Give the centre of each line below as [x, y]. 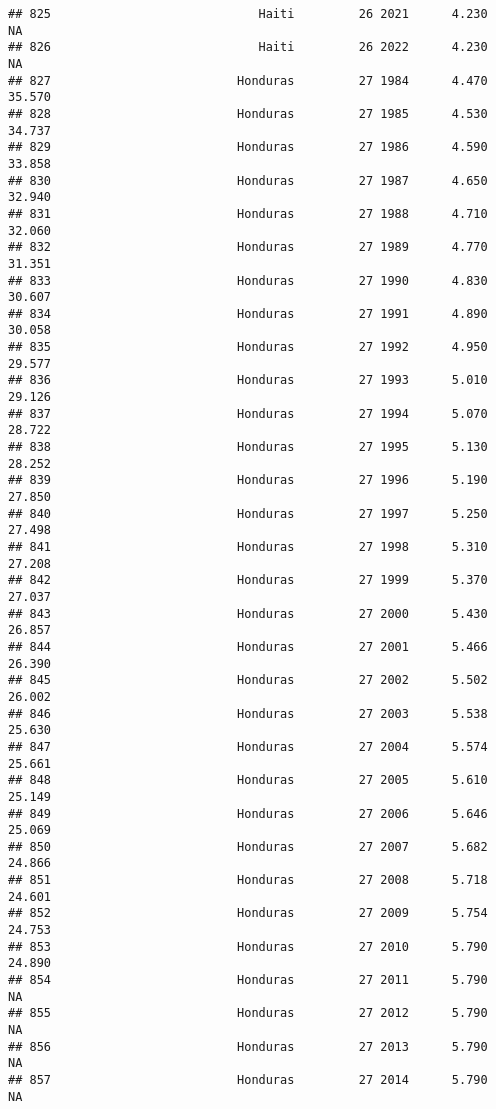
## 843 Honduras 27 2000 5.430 [248, 613]
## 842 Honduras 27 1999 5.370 [248, 580]
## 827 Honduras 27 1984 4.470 [248, 80]
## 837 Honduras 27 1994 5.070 [248, 413]
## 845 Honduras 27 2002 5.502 [248, 680]
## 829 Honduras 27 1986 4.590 [248, 147]
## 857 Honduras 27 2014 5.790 [248, 1080]
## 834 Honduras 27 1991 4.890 [248, 313]
